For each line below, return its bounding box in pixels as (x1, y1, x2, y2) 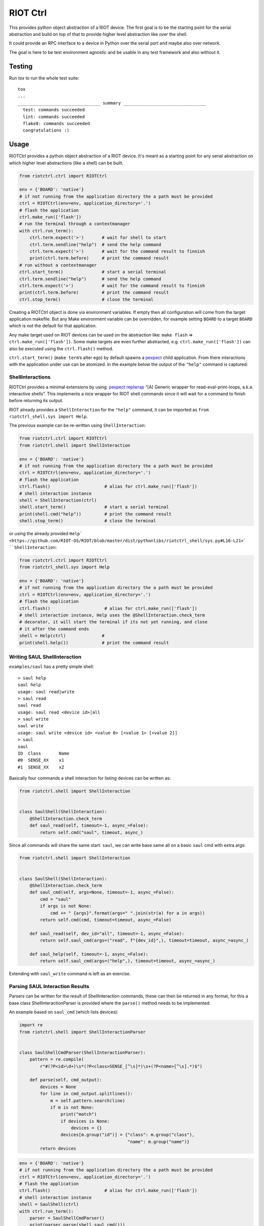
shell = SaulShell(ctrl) (19, 1201, 79, 1207)
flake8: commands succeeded (22, 121, 90, 126)
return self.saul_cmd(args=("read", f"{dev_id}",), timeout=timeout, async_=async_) (40, 938, 249, 944)
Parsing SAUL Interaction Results (9, 983, 89, 990)
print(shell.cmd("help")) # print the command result (19, 511, 172, 517)
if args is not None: (40, 903, 92, 909)
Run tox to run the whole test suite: (9, 75, 79, 81)
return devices (40, 1146, 77, 1151)
